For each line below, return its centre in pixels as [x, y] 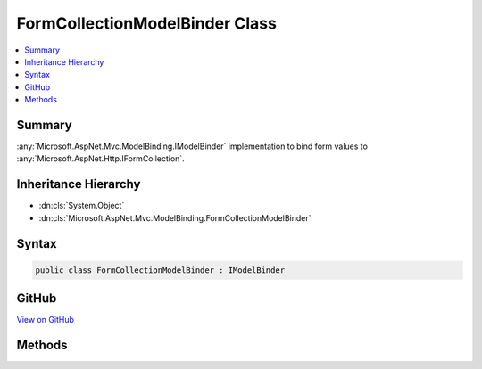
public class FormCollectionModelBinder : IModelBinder [160, 270]
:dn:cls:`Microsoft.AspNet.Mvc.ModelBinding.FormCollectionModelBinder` [175, 217]
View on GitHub [46, 320]
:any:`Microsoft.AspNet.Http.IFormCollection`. [100, 159]
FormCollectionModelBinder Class [146, 23]
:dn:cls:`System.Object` [82, 206]
